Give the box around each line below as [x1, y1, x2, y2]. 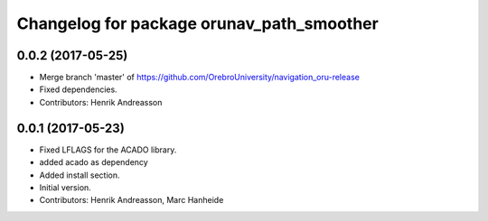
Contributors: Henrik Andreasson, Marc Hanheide [39, 195, 224, 206]
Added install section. [39, 170, 120, 180]
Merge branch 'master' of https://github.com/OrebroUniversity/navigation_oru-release [39, 72, 361, 83]
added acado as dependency [39, 157, 148, 168]
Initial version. [39, 181, 92, 193]
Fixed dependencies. [39, 84, 117, 95]
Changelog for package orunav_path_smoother [16, 14, 379, 33]
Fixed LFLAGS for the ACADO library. [39, 144, 177, 155]
